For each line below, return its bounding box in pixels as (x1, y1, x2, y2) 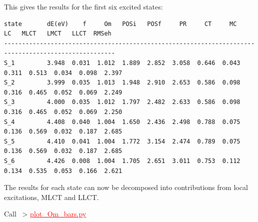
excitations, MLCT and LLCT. (4, 191, 99, 202)
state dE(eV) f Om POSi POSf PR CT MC (4, 20, 237, 27)
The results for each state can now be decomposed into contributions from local (4, 182, 248, 192)
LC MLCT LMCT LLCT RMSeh (4, 30, 111, 37)
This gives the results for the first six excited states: (4, 1, 163, 11)
